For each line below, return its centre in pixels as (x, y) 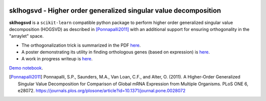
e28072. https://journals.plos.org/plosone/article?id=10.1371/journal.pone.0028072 (102, 91)
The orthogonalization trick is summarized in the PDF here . (81, 45)
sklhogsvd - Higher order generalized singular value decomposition (115, 11)
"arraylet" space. (26, 36)
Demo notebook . (26, 68)
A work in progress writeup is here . (57, 59)
